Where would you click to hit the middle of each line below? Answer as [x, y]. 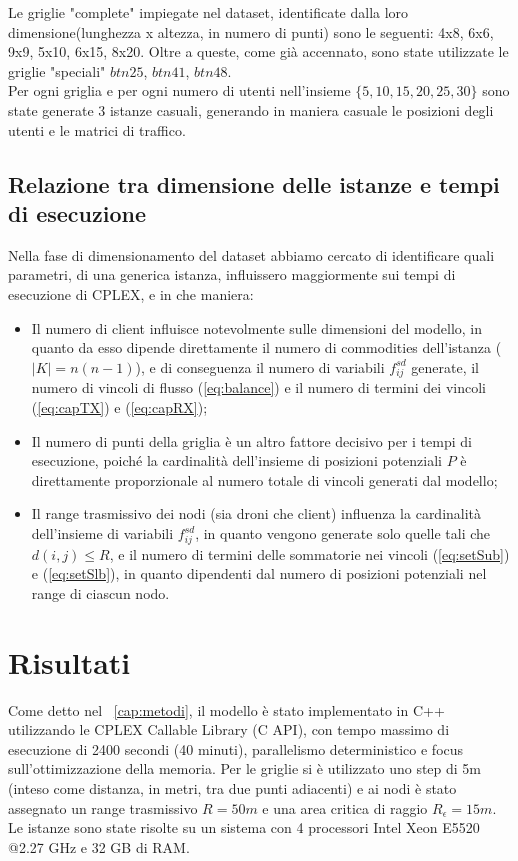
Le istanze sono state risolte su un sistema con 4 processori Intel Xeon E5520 [244, 827]
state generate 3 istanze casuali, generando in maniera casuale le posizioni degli [251, 109]
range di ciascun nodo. [100, 592]
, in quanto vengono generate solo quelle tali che [343, 533]
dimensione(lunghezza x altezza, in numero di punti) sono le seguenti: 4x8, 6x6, [251, 31]
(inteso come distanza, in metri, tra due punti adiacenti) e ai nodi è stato [232, 788]
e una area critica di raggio [345, 807]
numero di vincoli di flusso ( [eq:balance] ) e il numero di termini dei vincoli [258, 387]
